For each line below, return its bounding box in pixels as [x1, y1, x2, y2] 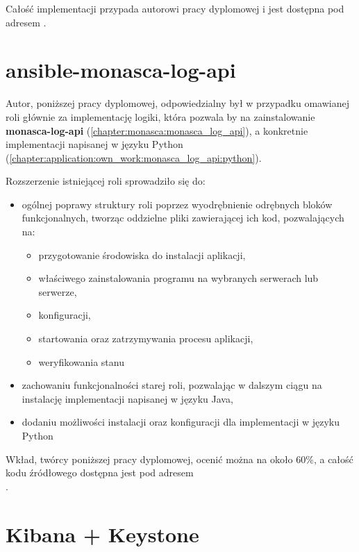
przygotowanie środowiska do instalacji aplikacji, [38, 247, 246, 262]
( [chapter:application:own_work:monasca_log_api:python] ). [6, 150, 262, 165]
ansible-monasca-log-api [6, 56, 236, 84]
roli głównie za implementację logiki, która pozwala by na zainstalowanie [6, 109, 315, 124]
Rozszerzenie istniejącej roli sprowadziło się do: [6, 174, 206, 188]
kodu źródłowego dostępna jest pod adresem [6, 465, 194, 480]
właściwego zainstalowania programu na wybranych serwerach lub [38, 271, 319, 285]
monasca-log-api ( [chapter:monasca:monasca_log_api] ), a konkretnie [6, 123, 308, 137]
